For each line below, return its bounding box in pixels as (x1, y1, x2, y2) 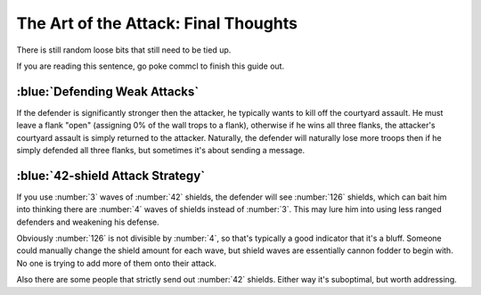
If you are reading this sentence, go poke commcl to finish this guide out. (16, 61, 285, 71)
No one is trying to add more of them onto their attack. (16, 258, 217, 268)
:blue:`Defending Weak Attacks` (16, 84, 200, 99)
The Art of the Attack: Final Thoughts (16, 13, 298, 33)
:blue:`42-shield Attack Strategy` (16, 168, 205, 183)
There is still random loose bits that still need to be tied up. (16, 45, 232, 55)
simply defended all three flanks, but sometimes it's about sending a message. (16, 145, 306, 156)
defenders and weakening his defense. (16, 217, 159, 227)
